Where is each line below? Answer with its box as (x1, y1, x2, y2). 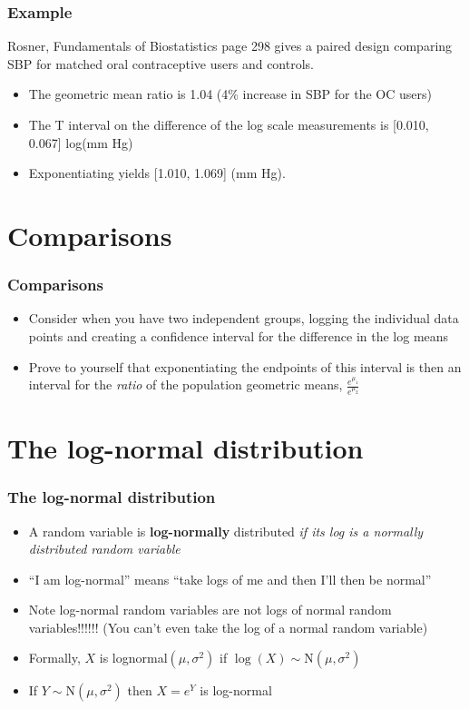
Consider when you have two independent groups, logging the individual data (28, 309, 459, 328)
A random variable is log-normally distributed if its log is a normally (28, 521, 424, 540)
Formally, (28, 648, 81, 667)
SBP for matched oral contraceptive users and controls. (7, 54, 314, 73)
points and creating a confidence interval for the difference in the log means (28, 326, 449, 345)
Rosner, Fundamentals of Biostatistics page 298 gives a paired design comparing (7, 36, 453, 55)
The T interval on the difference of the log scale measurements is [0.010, (28, 115, 429, 133)
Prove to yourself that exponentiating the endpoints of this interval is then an (28, 357, 462, 376)
